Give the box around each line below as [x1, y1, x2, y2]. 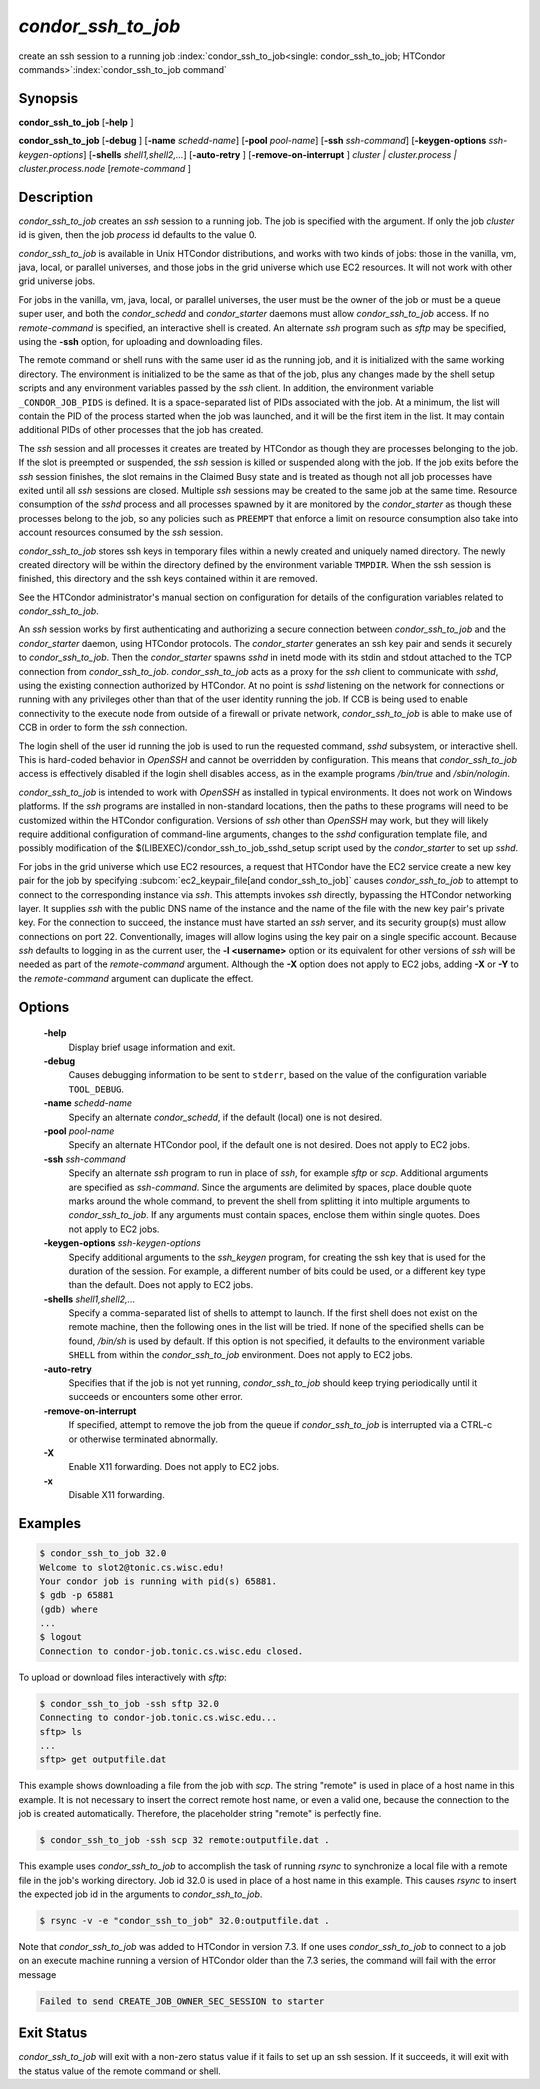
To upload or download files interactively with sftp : [18, 1671, 227, 1683]
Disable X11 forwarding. [68, 1489, 165, 1501]
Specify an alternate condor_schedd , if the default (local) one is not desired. [68, 1111, 383, 1123]
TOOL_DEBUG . [68, 1083, 125, 1095]
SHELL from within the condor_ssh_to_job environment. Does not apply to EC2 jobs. [68, 1349, 414, 1361]
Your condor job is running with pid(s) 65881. [39, 1575, 277, 1587]
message [18, 1968, 57, 1980]
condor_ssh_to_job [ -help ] [18, 116, 134, 128]
